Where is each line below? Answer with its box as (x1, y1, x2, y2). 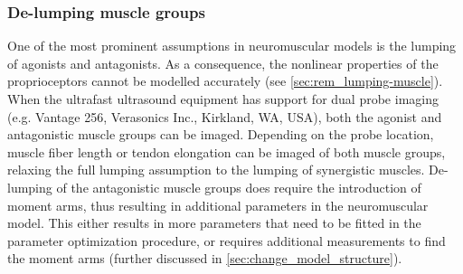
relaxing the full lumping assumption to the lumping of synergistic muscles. (7, 160, 425, 179)
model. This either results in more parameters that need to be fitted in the (7, 213, 421, 232)
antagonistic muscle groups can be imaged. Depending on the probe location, (7, 125, 434, 144)
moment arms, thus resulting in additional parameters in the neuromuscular (7, 195, 429, 214)
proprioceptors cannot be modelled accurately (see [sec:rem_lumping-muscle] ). (7, 71, 443, 90)
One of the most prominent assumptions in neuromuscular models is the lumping (7, 36, 457, 55)
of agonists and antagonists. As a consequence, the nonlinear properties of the (7, 53, 439, 72)
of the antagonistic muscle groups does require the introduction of (56, 177, 421, 196)
